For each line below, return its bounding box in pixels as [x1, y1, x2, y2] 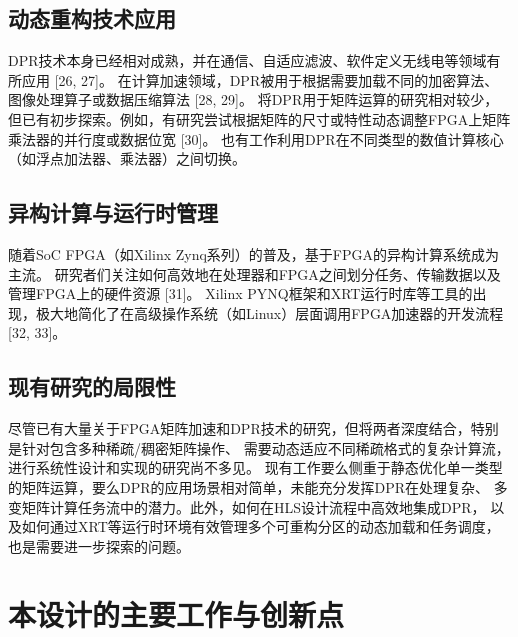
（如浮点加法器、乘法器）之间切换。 [8, 148, 246, 169]
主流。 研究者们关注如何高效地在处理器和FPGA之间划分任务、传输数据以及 [8, 263, 501, 284]
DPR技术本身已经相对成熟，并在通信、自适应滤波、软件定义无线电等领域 [8, 50, 487, 71]
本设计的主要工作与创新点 [8, 594, 345, 635]
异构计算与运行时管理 [8, 197, 218, 228]
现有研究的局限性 [8, 371, 176, 402]
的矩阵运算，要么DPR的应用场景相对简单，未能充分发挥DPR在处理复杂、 [8, 476, 490, 497]
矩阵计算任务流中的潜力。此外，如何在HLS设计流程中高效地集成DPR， [21, 496, 486, 517]
